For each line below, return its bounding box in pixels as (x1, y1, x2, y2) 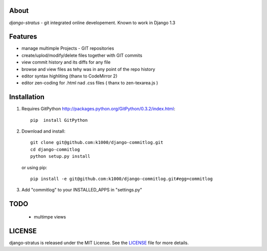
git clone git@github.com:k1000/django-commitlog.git (30, 140, 163, 145)
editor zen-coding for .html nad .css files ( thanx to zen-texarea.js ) (21, 80, 158, 86)
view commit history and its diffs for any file (21, 59, 111, 65)
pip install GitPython (30, 117, 88, 123)
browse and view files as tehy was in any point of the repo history (21, 66, 155, 72)
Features (9, 33, 37, 41)
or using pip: (21, 164, 47, 170)
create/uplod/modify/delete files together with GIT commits (21, 52, 143, 58)
